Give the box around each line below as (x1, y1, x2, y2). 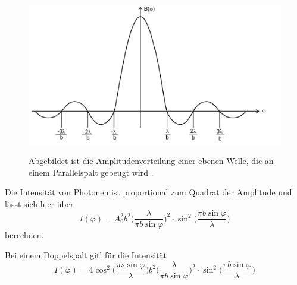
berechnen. (5, 229, 44, 241)
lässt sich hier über (5, 197, 74, 210)
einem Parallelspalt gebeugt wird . (29, 166, 154, 178)
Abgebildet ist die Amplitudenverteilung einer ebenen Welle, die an (29, 154, 274, 166)
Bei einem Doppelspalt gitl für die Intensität (5, 248, 167, 261)
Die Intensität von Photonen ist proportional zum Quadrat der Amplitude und (5, 186, 292, 198)
